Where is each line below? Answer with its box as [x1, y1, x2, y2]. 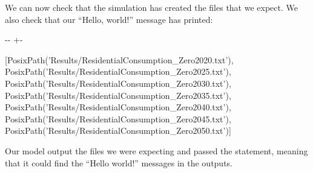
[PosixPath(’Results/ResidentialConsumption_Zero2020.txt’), [5, 53, 234, 66]
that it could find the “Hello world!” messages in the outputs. [5, 156, 233, 169]
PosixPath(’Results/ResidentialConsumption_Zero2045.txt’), [5, 112, 231, 125]
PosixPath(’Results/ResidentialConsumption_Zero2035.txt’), [5, 89, 231, 101]
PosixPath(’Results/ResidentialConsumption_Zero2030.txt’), [5, 77, 231, 89]
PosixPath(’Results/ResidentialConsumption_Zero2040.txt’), [5, 101, 231, 113]
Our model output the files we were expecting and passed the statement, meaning [5, 144, 308, 157]
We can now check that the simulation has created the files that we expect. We [5, 1, 298, 13]
